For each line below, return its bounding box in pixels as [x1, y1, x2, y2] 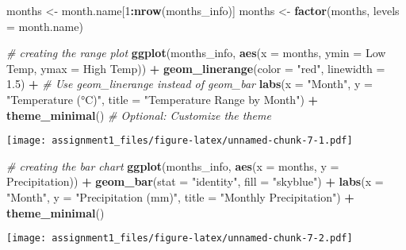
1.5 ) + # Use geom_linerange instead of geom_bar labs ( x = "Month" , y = [6, 75, 373, 92]
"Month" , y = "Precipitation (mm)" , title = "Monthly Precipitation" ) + [6, 189, 354, 205]
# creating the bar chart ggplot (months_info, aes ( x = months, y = [6, 157, 339, 174]
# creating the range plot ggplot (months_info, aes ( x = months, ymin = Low [6, 44, 386, 61]
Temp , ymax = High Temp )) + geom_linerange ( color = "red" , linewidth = [6, 60, 385, 76]
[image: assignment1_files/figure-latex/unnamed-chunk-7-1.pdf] [6, 135, 353, 147]
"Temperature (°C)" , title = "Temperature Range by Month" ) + [6, 90, 319, 107]
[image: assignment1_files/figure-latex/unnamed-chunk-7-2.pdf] [6, 233, 353, 244]
